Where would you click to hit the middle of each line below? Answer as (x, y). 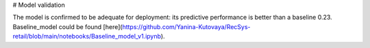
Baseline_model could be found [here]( (67, 26)
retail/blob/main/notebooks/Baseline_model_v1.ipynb (87, 37)
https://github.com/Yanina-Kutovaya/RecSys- (186, 26)
